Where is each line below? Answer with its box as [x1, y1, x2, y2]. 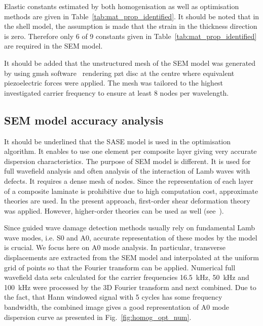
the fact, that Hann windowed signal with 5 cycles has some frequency [4, 292, 222, 302]
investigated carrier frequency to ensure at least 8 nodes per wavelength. [4, 87, 229, 98]
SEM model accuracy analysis [4, 112, 164, 128]
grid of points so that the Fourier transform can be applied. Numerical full [4, 262, 236, 272]
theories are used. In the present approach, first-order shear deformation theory [4, 195, 250, 206]
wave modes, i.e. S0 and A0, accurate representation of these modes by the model [4, 232, 257, 242]
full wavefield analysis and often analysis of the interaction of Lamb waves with [4, 166, 250, 176]
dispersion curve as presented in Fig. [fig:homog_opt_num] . [4, 311, 192, 322]
